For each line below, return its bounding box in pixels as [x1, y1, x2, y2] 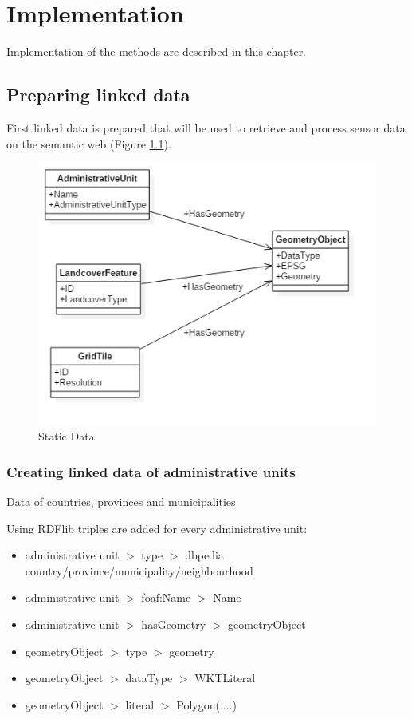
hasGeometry [141, 615, 206, 632]
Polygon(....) [176, 696, 237, 713]
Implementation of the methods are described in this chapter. [6, 43, 307, 60]
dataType [125, 670, 173, 686]
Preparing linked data [6, 82, 190, 107]
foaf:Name [141, 589, 191, 606]
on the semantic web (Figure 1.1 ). [6, 135, 171, 152]
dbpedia [185, 547, 224, 563]
